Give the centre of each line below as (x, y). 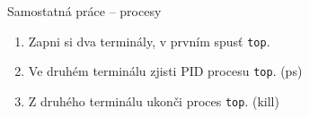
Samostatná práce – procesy (84, 11)
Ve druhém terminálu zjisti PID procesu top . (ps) (165, 71)
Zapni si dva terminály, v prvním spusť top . (149, 41)
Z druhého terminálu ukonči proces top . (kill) (154, 100)
